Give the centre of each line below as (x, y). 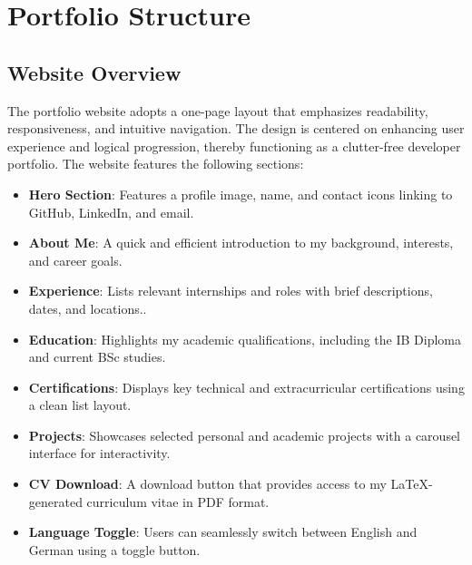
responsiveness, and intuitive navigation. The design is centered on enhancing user (236, 128)
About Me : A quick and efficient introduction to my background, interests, (241, 243)
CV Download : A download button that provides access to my (207, 484)
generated (55, 501)
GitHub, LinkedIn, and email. (111, 212)
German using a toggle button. (114, 549)
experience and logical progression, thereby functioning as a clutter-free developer (234, 146)
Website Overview (94, 72)
